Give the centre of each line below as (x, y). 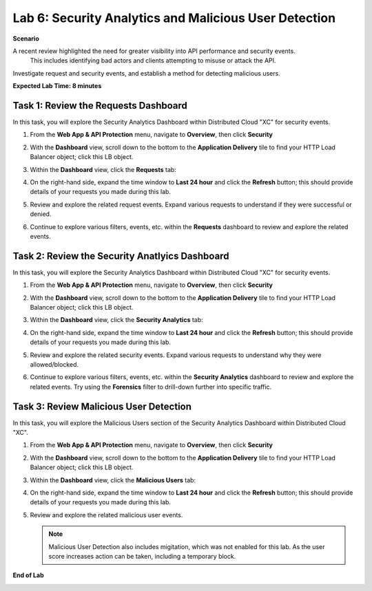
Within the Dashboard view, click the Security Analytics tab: (116, 320)
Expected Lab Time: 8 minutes (57, 86)
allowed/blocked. (54, 364)
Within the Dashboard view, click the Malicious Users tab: (113, 480)
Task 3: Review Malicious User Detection (102, 406)
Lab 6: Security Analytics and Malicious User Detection (174, 18)
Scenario (26, 39)
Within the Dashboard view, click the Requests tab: (103, 169)
